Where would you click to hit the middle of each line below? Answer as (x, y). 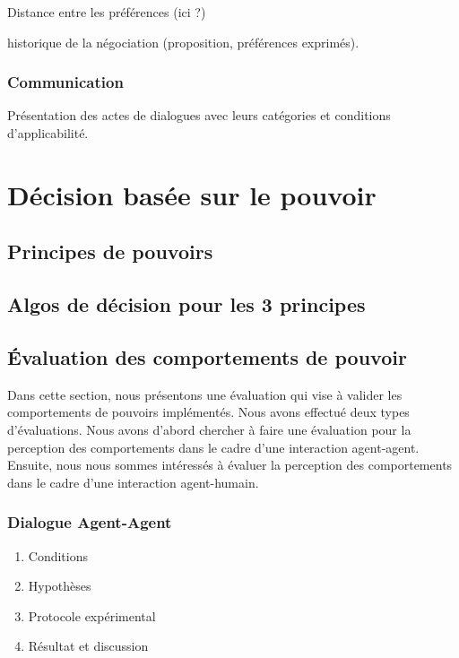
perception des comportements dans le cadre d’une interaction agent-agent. (213, 447)
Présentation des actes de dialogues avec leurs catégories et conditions (199, 115)
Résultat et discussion (88, 646)
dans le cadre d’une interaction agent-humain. (133, 482)
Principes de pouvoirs (110, 251)
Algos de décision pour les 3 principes (186, 304)
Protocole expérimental (92, 615)
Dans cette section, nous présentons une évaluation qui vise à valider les (205, 394)
